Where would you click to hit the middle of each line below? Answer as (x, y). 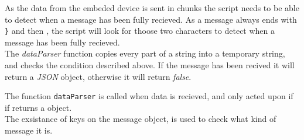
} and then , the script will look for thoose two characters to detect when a (140, 31)
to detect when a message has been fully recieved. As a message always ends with (151, 19)
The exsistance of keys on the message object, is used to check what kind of (141, 119)
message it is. (29, 130)
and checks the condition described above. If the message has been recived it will (150, 65)
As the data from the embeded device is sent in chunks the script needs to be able (152, 8)
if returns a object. (38, 107)
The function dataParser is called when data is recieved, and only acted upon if (149, 96)
